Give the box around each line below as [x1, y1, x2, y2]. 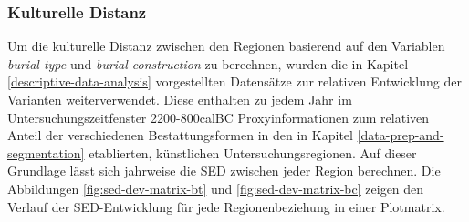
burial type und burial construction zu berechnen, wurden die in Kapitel [7, 54, 409, 73]
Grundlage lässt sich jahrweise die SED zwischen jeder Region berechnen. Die [7, 161, 441, 180]
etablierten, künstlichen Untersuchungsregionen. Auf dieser [89, 143, 417, 162]
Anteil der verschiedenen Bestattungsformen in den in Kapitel [7, 126, 353, 145]
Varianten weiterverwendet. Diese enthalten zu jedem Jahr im [7, 90, 352, 108]
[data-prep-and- [357, 126, 444, 145]
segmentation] [7, 143, 85, 162]
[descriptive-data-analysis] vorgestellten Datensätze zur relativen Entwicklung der [7, 72, 462, 91]
